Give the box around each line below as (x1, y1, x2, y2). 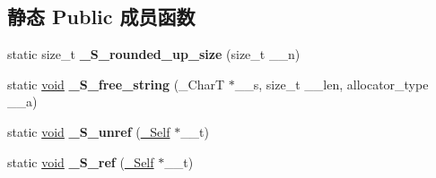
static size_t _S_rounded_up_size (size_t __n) (7, 45, 301, 64)
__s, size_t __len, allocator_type (234, 74, 429, 93)
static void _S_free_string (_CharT (7, 74, 225, 93)
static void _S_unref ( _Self (7, 122, 170, 140)
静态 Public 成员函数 (7, 3, 196, 30)
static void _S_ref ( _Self (7, 152, 154, 171)
